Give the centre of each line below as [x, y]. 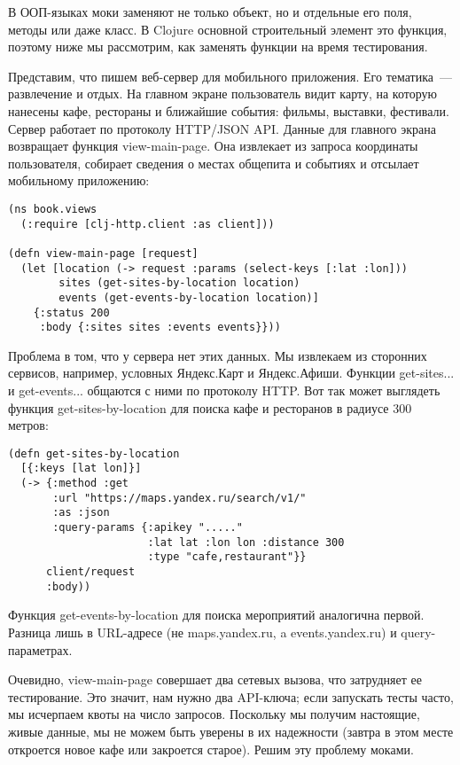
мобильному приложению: [79, 180]
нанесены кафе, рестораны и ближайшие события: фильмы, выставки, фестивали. [229, 110]
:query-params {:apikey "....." [148, 528]
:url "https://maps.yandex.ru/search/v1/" [179, 498]
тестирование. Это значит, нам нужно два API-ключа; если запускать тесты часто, [231, 696]
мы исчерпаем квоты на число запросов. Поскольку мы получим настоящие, [214, 714]
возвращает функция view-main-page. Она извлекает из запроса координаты [213, 146]
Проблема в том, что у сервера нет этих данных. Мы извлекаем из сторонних [218, 355]
